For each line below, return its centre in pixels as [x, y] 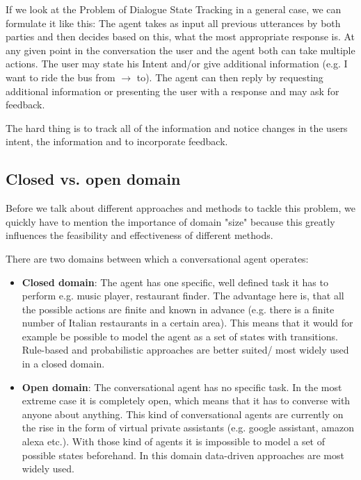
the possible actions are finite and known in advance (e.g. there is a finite [178, 309]
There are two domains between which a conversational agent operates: [157, 258]
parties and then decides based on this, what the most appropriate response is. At [180, 36]
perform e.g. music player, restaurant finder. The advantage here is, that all [183, 296]
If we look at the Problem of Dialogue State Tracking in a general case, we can [174, 9]
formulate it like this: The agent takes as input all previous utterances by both [173, 23]
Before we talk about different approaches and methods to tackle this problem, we [180, 208]
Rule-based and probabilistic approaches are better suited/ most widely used [185, 350]
